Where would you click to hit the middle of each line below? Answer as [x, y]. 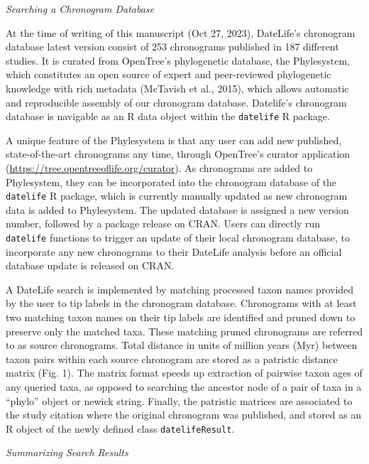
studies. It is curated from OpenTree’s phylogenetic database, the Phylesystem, [178, 60]
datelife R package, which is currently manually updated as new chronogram [177, 196]
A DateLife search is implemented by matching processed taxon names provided [180, 289]
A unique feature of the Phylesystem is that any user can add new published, [174, 140]
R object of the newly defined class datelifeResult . [120, 428]
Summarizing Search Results [67, 452]
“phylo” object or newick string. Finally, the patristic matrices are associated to [179, 400]
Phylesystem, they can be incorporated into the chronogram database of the [171, 182]
